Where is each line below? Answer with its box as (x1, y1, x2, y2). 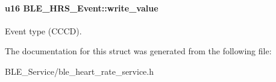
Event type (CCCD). (5, 24, 82, 37)
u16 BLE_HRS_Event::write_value (5, 1, 158, 14)
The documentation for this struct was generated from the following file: (5, 45, 272, 57)
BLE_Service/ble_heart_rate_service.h (5, 65, 154, 77)
